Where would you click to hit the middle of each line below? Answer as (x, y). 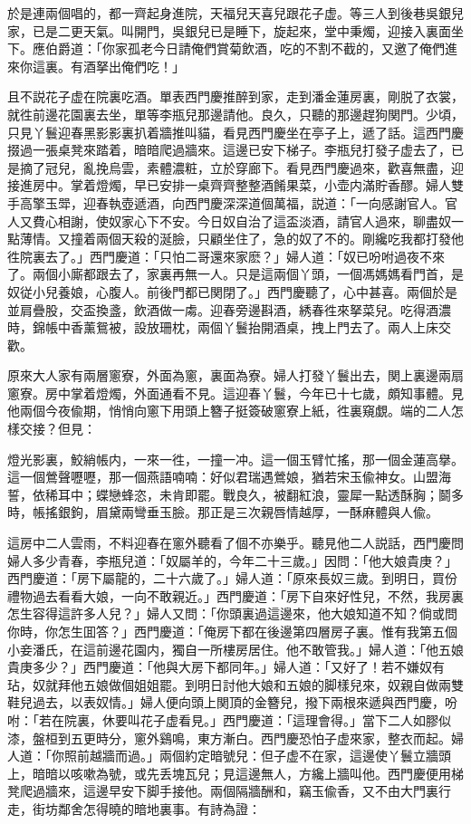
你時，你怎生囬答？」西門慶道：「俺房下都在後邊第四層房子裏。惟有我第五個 (232, 631)
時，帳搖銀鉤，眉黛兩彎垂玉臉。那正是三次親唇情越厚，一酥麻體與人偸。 (223, 512)
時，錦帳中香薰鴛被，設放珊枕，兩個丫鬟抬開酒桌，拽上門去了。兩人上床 (223, 327)
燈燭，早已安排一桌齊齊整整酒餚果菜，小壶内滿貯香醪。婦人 (273, 185)
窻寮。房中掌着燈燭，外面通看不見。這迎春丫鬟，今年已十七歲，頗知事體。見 (235, 393)
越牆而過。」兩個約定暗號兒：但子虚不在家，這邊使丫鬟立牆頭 (270, 756)
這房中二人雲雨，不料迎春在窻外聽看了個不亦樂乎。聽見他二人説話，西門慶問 (235, 543)
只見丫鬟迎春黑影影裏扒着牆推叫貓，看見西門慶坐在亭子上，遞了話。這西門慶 (235, 132)
